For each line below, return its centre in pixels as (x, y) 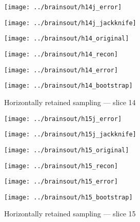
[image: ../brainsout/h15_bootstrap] (68, 197)
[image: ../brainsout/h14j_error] (63, 7)
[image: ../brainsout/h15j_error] (63, 119)
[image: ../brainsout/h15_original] (67, 150)
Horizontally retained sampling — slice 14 (70, 102)
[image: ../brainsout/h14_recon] (61, 54)
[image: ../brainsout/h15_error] (61, 182)
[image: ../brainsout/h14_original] (67, 39)
